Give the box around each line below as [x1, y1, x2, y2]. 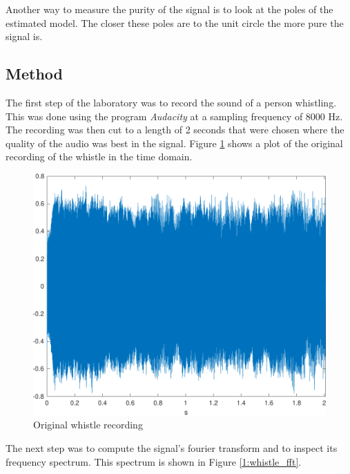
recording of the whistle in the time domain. [6, 149, 193, 164]
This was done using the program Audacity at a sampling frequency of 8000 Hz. [6, 108, 343, 123]
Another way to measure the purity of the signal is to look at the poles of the [6, 2, 333, 16]
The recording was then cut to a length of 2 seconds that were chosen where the [6, 122, 344, 137]
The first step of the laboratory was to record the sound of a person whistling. [6, 95, 337, 109]
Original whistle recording [33, 417, 143, 432]
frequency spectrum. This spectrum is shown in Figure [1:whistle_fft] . [6, 454, 302, 468]
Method [6, 63, 63, 84]
